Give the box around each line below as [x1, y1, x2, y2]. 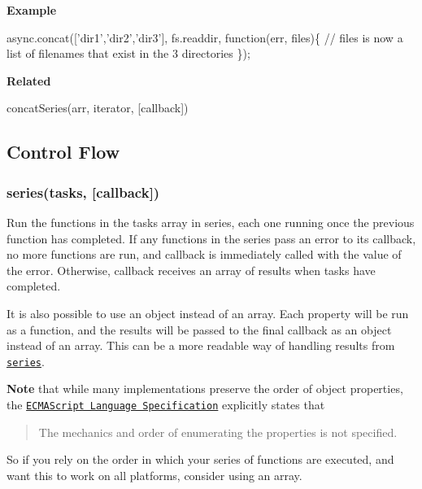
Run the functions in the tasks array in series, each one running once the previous [7, 213, 415, 230]
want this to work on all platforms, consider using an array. [7, 466, 302, 483]
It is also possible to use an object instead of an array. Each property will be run [7, 304, 409, 321]
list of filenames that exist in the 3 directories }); [7, 45, 250, 62]
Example [7, 2, 57, 18]
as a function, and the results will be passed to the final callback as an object [7, 321, 392, 338]
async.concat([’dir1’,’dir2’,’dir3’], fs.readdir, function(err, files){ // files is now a [7, 28, 403, 46]
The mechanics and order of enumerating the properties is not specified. [38, 423, 398, 440]
